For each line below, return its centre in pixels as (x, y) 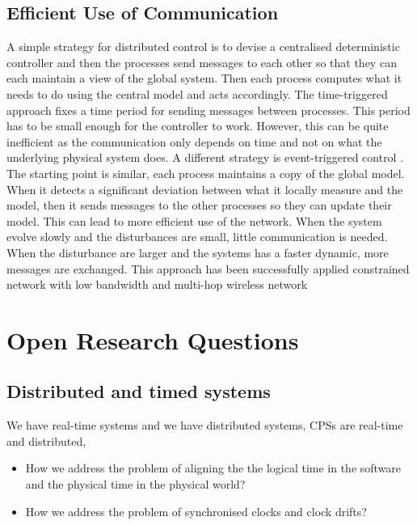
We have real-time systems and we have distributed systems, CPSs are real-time (205, 425)
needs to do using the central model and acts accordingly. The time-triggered (197, 93)
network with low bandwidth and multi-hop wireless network (157, 284)
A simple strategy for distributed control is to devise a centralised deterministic (203, 47)
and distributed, (46, 440)
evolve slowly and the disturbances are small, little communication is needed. (197, 237)
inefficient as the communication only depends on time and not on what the (194, 141)
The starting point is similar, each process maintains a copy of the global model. (206, 173)
